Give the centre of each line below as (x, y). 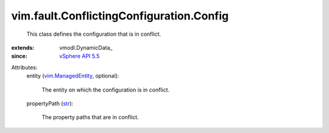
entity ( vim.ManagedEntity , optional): (73, 76)
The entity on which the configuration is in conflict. (106, 90)
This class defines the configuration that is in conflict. (94, 34)
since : (19, 56)
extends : (23, 47)
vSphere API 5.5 (80, 56)
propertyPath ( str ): (50, 103)
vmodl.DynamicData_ (86, 47)
